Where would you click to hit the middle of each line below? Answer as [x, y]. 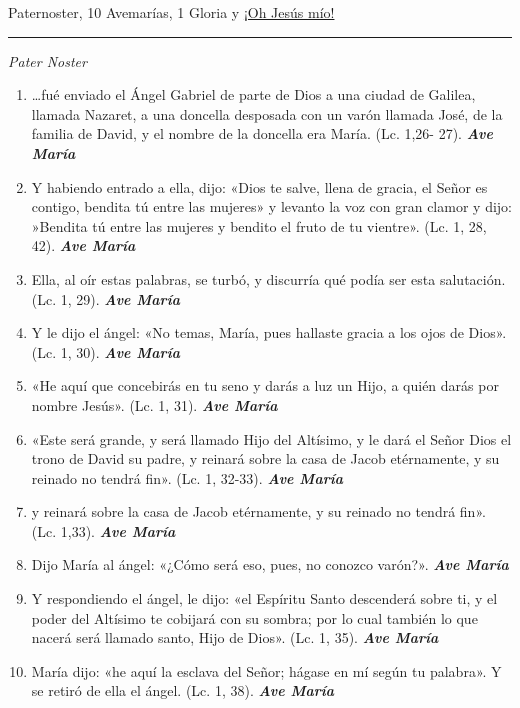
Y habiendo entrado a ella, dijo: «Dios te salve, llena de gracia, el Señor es [259, 186]
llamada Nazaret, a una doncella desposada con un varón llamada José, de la [267, 113]
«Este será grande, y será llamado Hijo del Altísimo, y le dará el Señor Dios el [271, 438]
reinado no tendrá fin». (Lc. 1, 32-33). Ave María [187, 477]
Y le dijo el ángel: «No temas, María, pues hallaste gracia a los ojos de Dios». [269, 332]
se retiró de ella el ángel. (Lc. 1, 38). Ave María [183, 690]
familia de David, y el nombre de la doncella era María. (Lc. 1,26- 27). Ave [262, 133]
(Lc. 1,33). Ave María [103, 530]
